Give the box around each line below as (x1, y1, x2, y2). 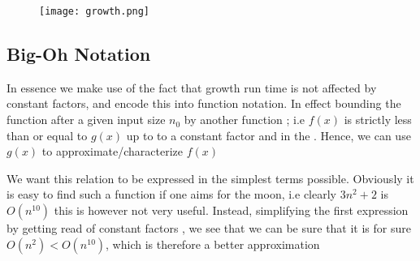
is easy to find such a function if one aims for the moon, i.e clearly (6, 186, 336, 203)
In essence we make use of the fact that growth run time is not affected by (6, 79, 377, 96)
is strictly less (344, 111, 412, 128)
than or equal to (6, 126, 88, 143)
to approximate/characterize (41, 143, 183, 160)
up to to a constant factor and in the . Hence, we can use (126, 126, 411, 143)
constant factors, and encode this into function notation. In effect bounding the (6, 95, 401, 112)
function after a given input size (6, 111, 166, 128)
